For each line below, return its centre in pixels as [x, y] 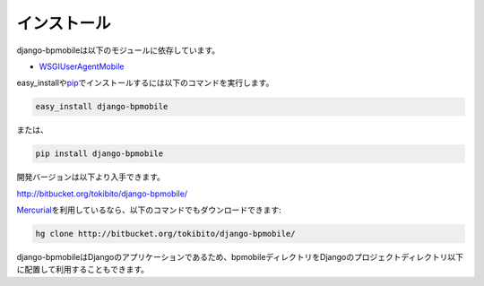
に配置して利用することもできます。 [83, 270]
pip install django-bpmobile [99, 154]
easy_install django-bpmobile [102, 107]
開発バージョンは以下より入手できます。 [91, 177]
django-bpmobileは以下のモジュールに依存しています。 [118, 50]
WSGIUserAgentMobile [82, 66]
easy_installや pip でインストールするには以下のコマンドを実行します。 [145, 83]
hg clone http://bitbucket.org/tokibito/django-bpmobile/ [165, 234]
